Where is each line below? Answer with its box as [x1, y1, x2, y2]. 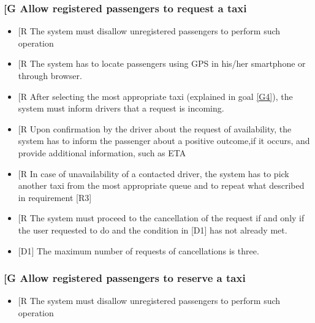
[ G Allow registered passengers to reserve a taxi [4, 270, 246, 286]
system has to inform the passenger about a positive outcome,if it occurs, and [18, 134, 310, 147]
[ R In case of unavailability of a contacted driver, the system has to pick [18, 167, 289, 180]
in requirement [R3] [18, 191, 92, 203]
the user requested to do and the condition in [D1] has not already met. [18, 223, 287, 236]
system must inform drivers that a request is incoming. [18, 102, 224, 115]
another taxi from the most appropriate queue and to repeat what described [18, 179, 305, 192]
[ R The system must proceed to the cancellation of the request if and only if [18, 211, 305, 224]
